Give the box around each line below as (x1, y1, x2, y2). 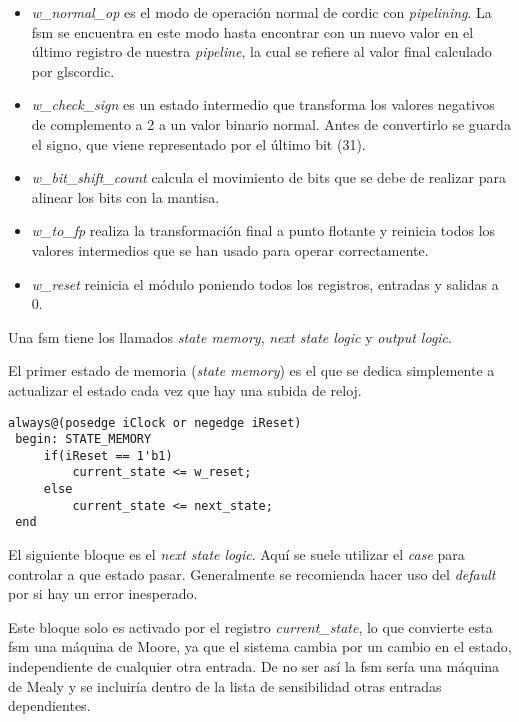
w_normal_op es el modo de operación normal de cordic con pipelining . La (31, 2, 492, 22)
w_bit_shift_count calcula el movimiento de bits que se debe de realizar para (31, 167, 506, 188)
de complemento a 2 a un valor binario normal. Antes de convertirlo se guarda (31, 113, 511, 134)
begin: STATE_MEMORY (15, 432, 152, 447)
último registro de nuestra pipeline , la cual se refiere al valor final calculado (31, 41, 492, 62)
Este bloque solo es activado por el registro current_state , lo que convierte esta (8, 616, 493, 637)
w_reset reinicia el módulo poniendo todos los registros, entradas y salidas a (31, 273, 499, 294)
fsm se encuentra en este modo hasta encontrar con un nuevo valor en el (31, 21, 474, 42)
